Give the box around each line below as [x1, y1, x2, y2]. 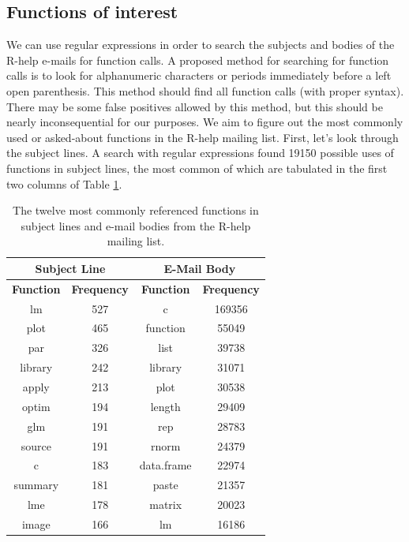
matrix [149, 496, 182, 513]
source [21, 437, 51, 454]
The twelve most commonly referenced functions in [13, 202, 259, 219]
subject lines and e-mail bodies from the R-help [21, 217, 251, 234]
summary [13, 477, 59, 493]
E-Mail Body [163, 260, 236, 276]
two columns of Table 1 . [6, 175, 122, 192]
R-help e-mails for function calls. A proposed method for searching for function [6, 51, 389, 68]
